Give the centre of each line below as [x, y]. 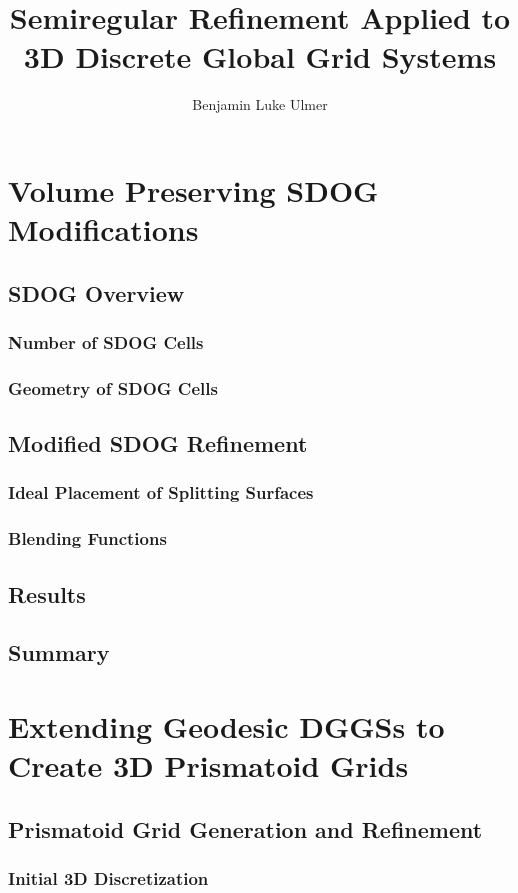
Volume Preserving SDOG [193, 189]
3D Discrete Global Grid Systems [260, 56]
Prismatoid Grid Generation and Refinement [245, 828]
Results [47, 593]
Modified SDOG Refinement [158, 443]
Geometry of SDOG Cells [113, 387]
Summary [59, 652]
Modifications [103, 229]
